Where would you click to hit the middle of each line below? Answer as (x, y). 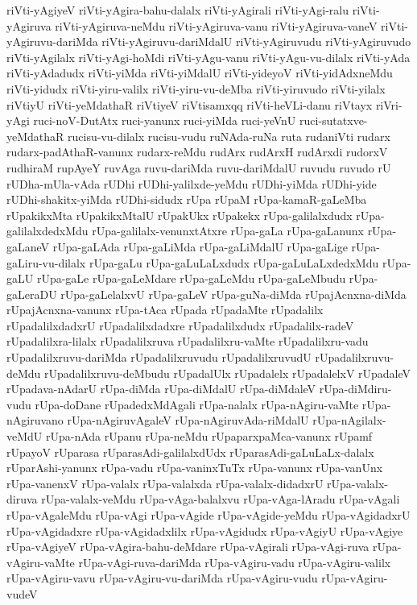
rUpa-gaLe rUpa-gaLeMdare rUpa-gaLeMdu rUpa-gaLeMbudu (191, 278)
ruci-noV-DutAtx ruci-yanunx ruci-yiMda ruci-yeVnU (165, 120)
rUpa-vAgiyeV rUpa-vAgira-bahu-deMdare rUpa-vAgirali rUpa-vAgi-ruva (188, 547)
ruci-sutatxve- (334, 120)
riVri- (389, 104)
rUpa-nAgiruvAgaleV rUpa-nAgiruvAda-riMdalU (188, 420)
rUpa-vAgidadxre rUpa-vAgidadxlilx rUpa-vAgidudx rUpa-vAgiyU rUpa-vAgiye (205, 530)
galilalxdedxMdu (47, 231)
